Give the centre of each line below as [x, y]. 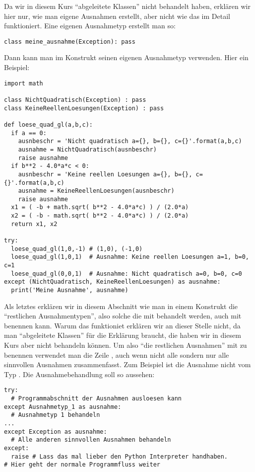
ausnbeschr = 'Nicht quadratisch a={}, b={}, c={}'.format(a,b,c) [130, 141]
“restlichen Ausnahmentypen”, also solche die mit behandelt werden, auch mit [123, 316]
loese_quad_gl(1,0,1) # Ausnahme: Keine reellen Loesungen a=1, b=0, [130, 257]
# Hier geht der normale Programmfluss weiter [82, 465]
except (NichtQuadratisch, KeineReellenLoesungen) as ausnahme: [112, 282]
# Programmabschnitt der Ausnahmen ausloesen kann [96, 399]
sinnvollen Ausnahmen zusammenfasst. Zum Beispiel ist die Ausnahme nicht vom [127, 364]
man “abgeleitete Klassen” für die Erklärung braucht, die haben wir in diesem [123, 335]
